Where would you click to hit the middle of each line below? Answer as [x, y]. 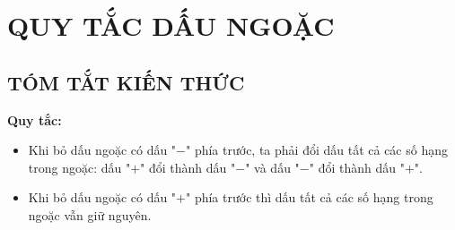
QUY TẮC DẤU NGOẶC [171, 26]
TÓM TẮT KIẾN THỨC [126, 82]
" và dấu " [272, 167]
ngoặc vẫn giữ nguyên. [90, 214]
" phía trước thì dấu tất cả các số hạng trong [310, 197]
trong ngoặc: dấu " [79, 167]
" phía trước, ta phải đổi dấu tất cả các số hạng [317, 150]
